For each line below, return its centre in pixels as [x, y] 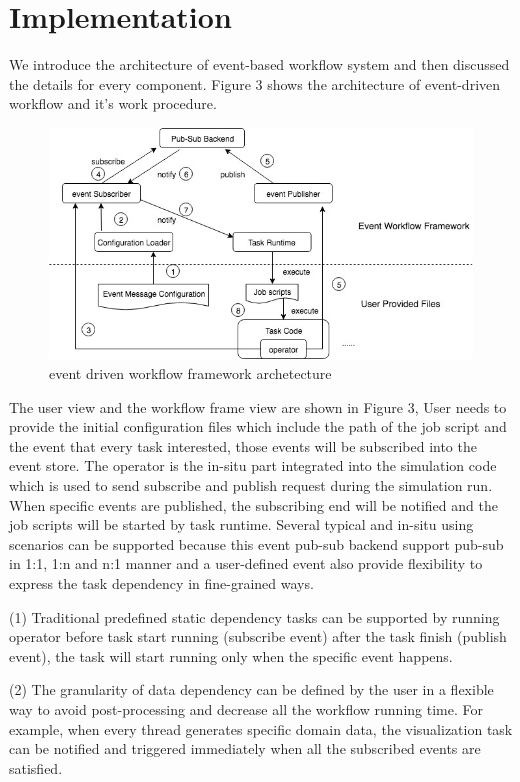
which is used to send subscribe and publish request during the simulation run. [251, 484]
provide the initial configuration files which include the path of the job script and [258, 426]
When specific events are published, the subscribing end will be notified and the [253, 504]
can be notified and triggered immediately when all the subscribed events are [245, 748]
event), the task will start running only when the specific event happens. [231, 655]
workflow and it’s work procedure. [113, 103]
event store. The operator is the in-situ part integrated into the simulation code [253, 465]
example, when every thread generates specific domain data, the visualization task [261, 728]
